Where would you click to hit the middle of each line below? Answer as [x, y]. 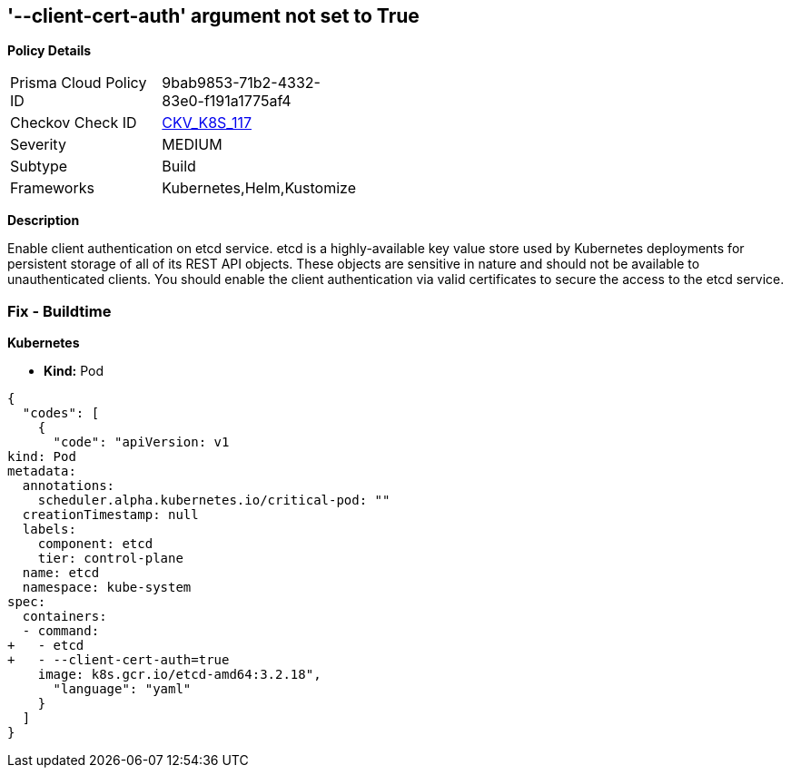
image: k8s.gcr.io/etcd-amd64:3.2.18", [179, 675]
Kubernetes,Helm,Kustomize [259, 188]
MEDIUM [192, 145]
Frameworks [52, 188]
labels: [49, 530]
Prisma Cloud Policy [79, 83]
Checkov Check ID [74, 123]
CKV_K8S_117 [207, 123]
